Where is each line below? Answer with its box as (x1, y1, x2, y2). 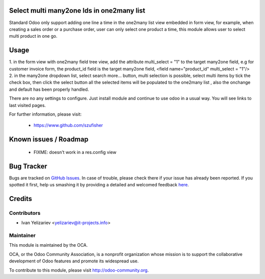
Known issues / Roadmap (9, 135, 88, 144)
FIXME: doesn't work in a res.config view (33, 149, 117, 155)
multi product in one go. (9, 33, 57, 39)
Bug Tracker (9, 162, 48, 170)
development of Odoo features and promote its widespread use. (9, 258, 139, 264)
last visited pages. (9, 102, 46, 108)
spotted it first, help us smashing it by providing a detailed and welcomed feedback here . (9, 182, 189, 188)
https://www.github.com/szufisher (33, 123, 103, 128)
